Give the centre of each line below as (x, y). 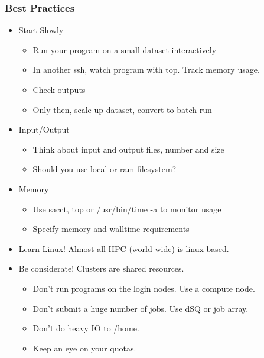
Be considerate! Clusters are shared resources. (101, 268)
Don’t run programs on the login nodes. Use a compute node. (144, 288)
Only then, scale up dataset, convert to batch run (122, 109)
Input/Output (44, 129)
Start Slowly (41, 30)
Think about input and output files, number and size (128, 149)
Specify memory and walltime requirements (111, 229)
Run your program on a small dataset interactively (125, 49)
